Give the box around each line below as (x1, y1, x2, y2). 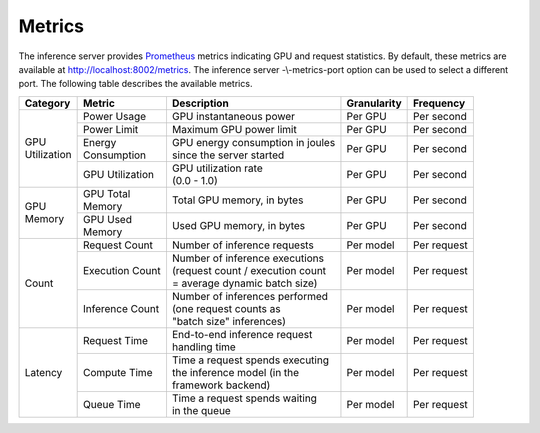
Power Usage (82, 109, 147, 123)
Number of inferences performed (171, 289, 329, 303)
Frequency (412, 96, 466, 110)
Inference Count (82, 301, 160, 315)
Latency (24, 365, 63, 379)
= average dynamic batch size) (171, 276, 318, 290)
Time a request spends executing (171, 353, 330, 367)
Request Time (82, 333, 149, 347)
